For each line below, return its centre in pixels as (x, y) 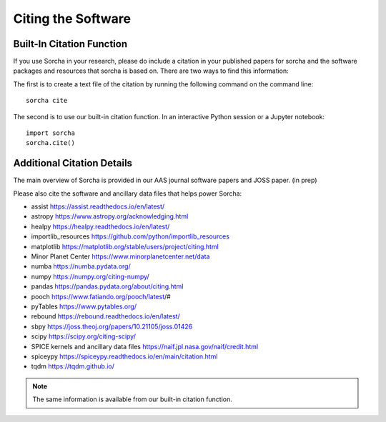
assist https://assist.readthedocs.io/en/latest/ (98, 206)
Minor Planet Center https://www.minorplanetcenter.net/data (120, 256)
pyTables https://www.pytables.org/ (84, 306)
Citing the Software (72, 19)
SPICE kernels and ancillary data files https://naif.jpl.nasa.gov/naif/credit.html (145, 346)
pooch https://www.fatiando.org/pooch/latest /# (101, 296)
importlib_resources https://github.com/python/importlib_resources (130, 236)
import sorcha (50, 133)
